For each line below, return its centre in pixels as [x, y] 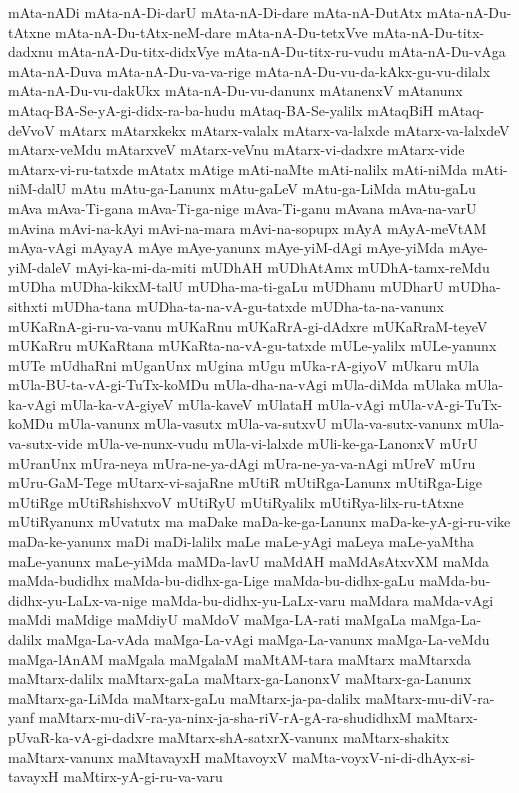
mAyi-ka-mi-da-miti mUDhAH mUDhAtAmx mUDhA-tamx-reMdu [282, 266]
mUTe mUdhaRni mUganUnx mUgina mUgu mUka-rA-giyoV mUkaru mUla [244, 364]
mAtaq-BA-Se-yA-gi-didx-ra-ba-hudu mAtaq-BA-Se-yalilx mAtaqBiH [221, 109]
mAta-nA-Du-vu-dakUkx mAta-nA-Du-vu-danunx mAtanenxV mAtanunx [235, 90]
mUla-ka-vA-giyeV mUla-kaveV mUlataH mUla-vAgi [222, 403]
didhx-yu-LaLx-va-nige [77, 599]
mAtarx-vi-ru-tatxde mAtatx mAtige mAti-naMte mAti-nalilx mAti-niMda [238, 168]
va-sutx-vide [45, 443]
